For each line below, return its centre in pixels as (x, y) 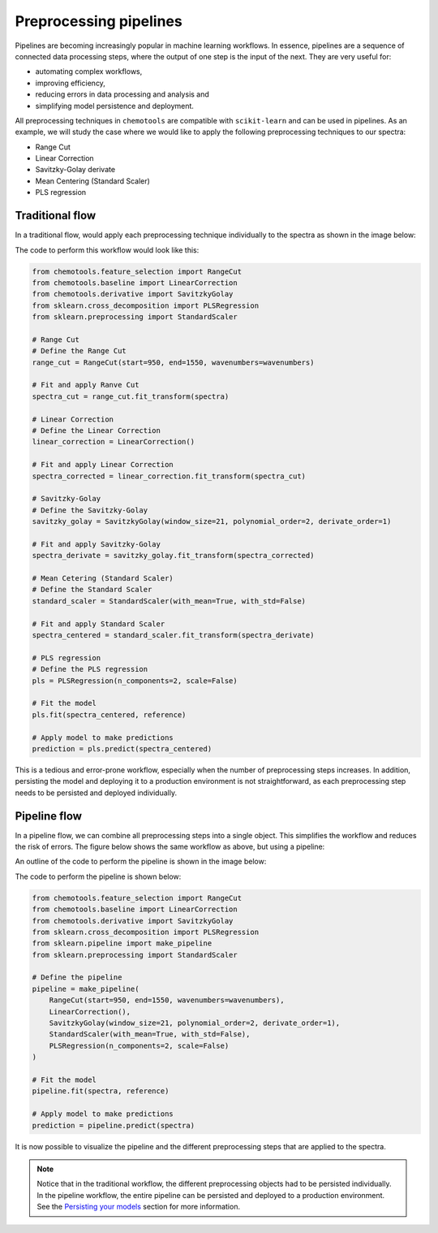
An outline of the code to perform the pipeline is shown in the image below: (141, 862)
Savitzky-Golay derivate (75, 170)
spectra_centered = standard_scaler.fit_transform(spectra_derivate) (173, 635)
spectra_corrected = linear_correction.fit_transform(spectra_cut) (169, 476)
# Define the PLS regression (90, 669)
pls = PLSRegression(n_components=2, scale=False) (135, 681)
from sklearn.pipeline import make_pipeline (122, 943)
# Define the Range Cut (79, 351)
